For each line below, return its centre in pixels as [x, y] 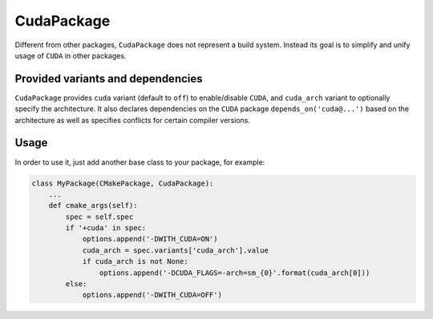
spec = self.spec [99, 217]
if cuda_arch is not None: [135, 261]
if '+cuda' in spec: [106, 228]
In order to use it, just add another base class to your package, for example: [140, 162]
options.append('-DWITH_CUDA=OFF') [152, 295]
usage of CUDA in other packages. [71, 55]
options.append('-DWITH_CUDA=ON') [150, 239]
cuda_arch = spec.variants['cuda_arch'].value [175, 250]
